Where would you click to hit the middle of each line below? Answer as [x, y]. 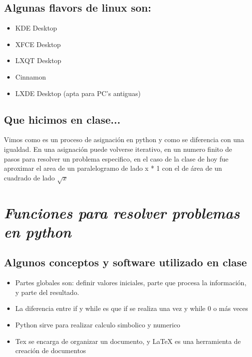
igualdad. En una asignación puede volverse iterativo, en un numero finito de [118, 149]
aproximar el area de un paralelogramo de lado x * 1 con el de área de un [113, 168]
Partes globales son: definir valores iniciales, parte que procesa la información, [131, 283]
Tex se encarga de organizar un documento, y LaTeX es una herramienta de [128, 341]
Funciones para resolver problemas [122, 212]
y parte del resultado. [47, 292]
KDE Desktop [36, 28]
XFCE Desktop [38, 44]
